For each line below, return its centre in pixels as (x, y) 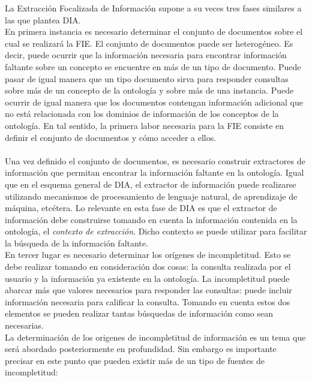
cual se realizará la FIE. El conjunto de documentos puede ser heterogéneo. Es (149, 43)
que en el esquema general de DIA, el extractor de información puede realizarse (151, 184)
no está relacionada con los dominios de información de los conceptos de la (142, 114)
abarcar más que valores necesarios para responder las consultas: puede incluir (148, 290)
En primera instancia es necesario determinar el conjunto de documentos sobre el (154, 31)
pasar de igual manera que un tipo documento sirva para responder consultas (147, 78)
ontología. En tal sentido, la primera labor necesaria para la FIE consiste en (145, 125)
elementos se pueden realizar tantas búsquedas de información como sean (139, 313)
